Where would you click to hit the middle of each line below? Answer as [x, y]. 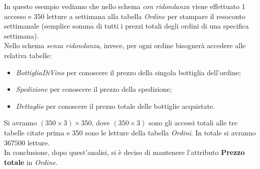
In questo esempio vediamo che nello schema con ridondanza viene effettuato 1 [125, 6]
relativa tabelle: [28, 55]
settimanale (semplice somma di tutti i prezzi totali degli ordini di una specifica [126, 26]
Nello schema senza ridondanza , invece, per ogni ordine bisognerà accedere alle [125, 45]
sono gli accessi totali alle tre [193, 123]
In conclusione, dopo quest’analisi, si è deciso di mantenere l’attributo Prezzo [124, 152]
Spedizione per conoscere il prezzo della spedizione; [94, 89]
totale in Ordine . [31, 162]
